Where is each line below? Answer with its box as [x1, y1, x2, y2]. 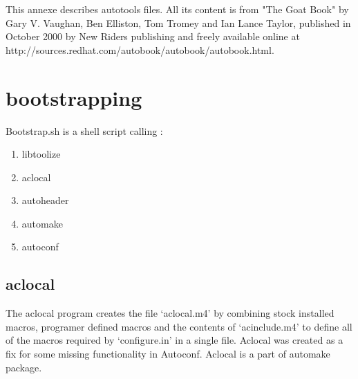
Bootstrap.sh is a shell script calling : [6, 123, 163, 138]
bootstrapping [6, 83, 142, 111]
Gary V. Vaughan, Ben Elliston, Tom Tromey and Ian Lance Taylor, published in [6, 15, 351, 30]
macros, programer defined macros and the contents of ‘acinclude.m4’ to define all [6, 319, 352, 333]
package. [6, 360, 42, 374]
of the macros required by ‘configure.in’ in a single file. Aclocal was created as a [6, 333, 343, 347]
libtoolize [21, 147, 61, 161]
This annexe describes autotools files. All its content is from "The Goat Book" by [6, 2, 349, 16]
